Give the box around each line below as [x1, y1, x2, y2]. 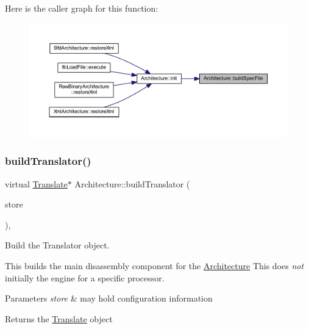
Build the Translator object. [5, 239, 110, 251]
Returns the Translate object [5, 312, 113, 325]
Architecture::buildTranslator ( [74, 177, 190, 190]
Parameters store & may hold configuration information [5, 292, 213, 305]
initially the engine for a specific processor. [5, 271, 165, 284]
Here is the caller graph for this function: [5, 2, 158, 14]
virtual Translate [5, 177, 68, 190]
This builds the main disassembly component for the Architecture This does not [5, 259, 304, 272]
